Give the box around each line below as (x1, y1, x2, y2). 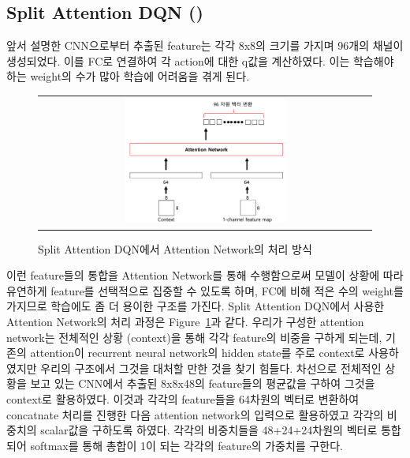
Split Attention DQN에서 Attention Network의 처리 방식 (38, 240, 312, 257)
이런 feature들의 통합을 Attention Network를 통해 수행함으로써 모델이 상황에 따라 (6, 267, 404, 283)
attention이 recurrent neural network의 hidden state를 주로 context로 (30, 344, 365, 361)
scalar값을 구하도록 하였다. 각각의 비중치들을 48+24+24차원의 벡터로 (40, 422, 378, 438)
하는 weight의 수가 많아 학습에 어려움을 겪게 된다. (6, 68, 250, 84)
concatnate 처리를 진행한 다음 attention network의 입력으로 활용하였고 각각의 (6, 406, 384, 422)
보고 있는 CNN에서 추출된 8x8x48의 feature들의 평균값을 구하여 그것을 (30, 375, 375, 392)
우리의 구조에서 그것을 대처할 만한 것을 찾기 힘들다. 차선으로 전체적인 (40, 359, 382, 376)
